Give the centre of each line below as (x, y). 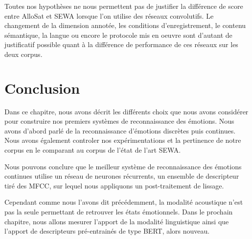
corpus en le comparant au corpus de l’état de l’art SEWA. (93, 150)
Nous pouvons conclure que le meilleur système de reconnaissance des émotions (123, 166)
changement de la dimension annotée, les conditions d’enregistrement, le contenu (125, 25)
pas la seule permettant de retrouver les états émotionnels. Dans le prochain (119, 212)
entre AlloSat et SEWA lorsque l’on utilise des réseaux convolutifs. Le (109, 15)
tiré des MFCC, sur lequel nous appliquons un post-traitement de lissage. (114, 185)
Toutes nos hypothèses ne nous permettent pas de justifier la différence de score (124, 6)
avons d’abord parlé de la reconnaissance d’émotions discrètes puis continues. (120, 130)
